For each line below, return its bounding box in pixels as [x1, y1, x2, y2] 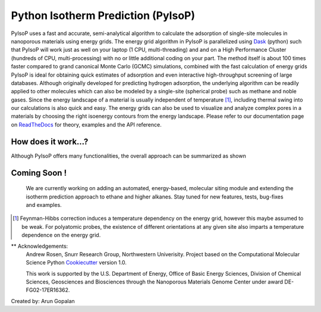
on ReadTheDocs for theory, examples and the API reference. [11, 121, 162, 128]
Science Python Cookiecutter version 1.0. [26, 259, 127, 266]
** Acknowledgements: [11, 242, 68, 250]
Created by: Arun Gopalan [11, 297, 75, 304]
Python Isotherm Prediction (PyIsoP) [11, 9, 196, 22]
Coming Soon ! [11, 168, 67, 178]
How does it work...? [11, 137, 89, 147]
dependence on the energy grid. [21, 232, 101, 239]
